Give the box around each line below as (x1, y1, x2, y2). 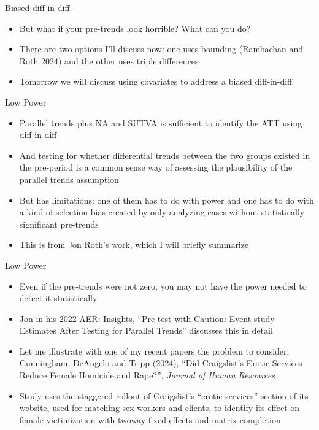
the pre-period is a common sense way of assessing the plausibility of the (19, 161, 293, 174)
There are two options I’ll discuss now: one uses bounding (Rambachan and (19, 42, 304, 55)
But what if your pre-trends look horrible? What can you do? (19, 21, 251, 34)
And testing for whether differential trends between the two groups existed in (19, 148, 310, 161)
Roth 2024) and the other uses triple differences (19, 54, 199, 67)
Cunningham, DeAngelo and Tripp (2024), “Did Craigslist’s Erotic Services (19, 356, 302, 369)
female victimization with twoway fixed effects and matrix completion (19, 413, 281, 426)
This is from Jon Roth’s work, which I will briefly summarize (19, 238, 249, 251)
